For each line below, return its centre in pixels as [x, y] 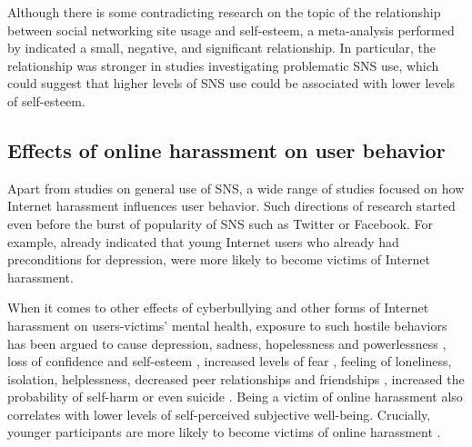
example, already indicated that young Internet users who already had [203, 241]
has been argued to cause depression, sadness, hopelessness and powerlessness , [227, 343]
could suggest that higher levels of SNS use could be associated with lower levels [231, 83]
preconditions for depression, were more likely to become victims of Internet [219, 259]
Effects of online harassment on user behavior [226, 149]
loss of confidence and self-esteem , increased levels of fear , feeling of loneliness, [230, 361]
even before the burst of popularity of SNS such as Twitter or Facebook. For [220, 223]
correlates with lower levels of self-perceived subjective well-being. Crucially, [219, 414]
